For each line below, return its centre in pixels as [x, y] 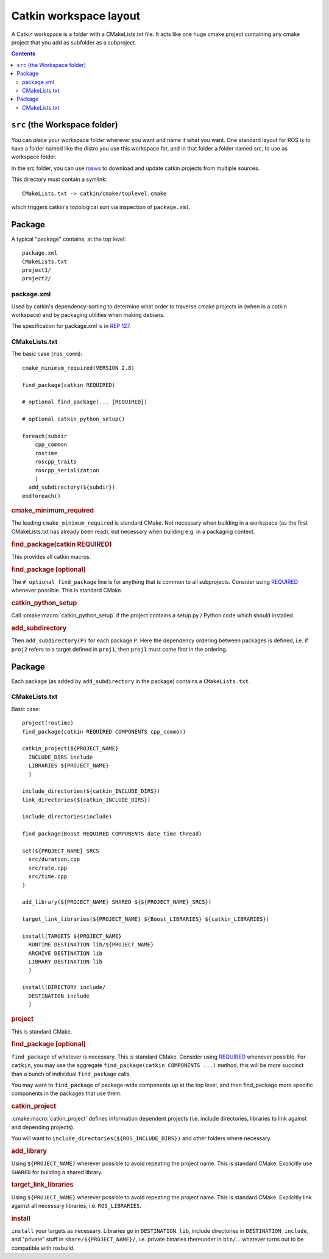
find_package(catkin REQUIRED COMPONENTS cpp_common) [104, 732]
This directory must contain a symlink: [59, 179]
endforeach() [41, 496]
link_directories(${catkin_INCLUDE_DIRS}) [87, 800]
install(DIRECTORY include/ [64, 988]
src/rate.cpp [48, 868]
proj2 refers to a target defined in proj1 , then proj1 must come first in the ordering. [119, 649]
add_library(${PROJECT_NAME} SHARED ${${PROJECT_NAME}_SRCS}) [117, 902]
